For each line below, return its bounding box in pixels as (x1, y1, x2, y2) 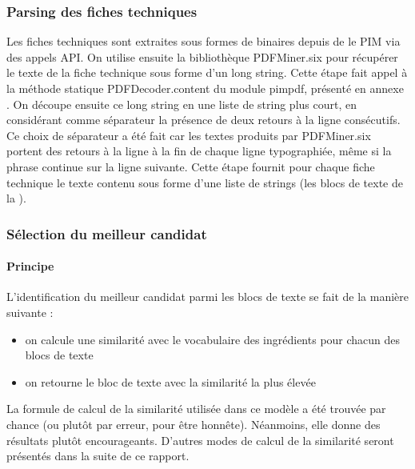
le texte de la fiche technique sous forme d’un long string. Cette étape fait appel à (6, 64, 408, 81)
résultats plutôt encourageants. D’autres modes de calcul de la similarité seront (6, 431, 394, 448)
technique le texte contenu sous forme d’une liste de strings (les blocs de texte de (6, 174, 403, 190)
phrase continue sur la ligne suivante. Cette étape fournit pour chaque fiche (6, 158, 375, 174)
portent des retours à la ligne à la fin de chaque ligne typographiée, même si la (6, 142, 392, 159)
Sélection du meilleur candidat (6, 223, 207, 243)
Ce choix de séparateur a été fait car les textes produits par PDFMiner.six (6, 126, 371, 143)
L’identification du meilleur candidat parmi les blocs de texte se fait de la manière (6, 288, 409, 305)
